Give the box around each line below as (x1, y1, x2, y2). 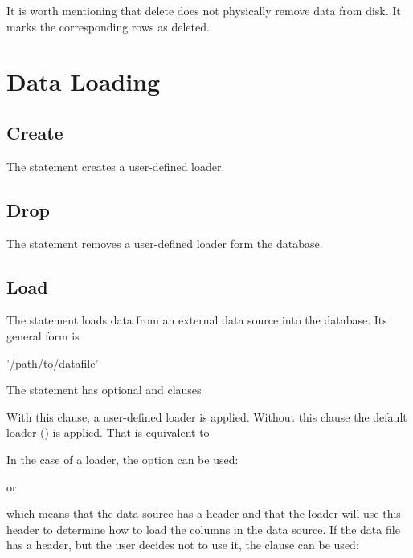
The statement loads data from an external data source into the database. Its (6, 312, 387, 328)
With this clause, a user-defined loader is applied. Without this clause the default (6, 408, 407, 425)
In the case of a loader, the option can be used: (6, 450, 239, 467)
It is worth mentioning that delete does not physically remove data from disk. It (6, 2, 401, 18)
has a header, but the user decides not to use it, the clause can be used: (6, 536, 359, 553)
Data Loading (6, 65, 161, 98)
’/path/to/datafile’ (6, 354, 99, 371)
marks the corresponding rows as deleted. (6, 18, 210, 35)
